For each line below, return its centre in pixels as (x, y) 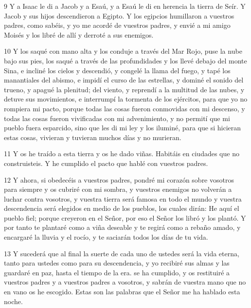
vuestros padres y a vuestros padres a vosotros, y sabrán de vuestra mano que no (125, 282)
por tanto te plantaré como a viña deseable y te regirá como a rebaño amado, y (122, 227)
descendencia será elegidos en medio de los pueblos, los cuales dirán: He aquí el (122, 208)
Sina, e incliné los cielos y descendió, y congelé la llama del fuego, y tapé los (117, 70)
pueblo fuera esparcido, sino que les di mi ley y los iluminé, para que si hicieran (123, 128)
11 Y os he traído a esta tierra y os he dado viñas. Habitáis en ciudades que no (122, 154)
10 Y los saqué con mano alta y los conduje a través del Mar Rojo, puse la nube (123, 51)
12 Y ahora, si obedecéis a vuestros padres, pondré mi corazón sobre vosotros (119, 179)
